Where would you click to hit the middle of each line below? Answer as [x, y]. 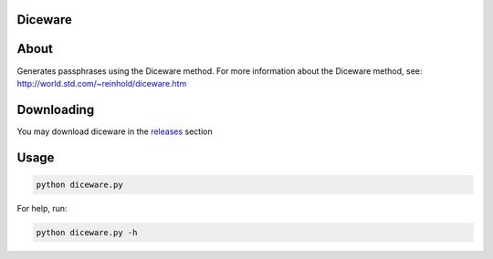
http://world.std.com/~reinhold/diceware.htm [102, 83]
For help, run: [42, 208]
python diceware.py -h [87, 232]
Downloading [56, 109]
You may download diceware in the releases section [115, 131]
